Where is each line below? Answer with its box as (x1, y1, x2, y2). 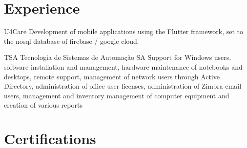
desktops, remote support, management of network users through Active (4, 71, 220, 81)
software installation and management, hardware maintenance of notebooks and (4, 61, 243, 72)
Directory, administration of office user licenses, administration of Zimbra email (4, 81, 242, 91)
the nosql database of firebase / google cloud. (4, 36, 139, 46)
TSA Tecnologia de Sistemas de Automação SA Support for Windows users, (4, 52, 231, 62)
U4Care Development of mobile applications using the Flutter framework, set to (4, 26, 243, 37)
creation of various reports (4, 100, 82, 110)
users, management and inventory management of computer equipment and (4, 90, 229, 100)
